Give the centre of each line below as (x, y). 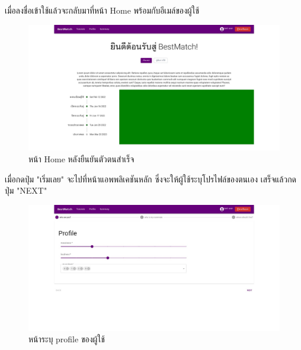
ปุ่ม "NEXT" (26, 190)
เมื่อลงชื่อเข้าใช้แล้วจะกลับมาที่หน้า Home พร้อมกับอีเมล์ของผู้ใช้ (102, 10)
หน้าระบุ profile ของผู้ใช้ (67, 339)
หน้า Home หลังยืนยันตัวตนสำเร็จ (81, 159)
